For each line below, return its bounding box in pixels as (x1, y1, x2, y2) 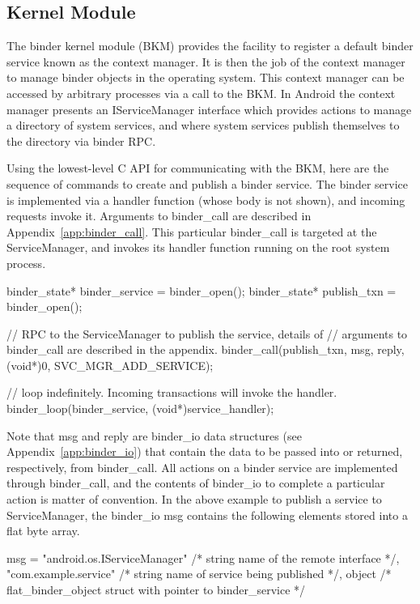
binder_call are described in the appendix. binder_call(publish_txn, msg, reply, (6, 341, 405, 358)
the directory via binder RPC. (6, 132, 156, 149)
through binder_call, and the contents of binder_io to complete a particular (6, 474, 385, 491)
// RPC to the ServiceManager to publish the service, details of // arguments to (6, 325, 408, 342)
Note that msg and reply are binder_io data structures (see (6, 427, 302, 444)
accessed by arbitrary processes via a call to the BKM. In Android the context (6, 84, 396, 101)
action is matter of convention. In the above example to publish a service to (6, 491, 382, 508)
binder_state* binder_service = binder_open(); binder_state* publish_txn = (6, 282, 397, 299)
